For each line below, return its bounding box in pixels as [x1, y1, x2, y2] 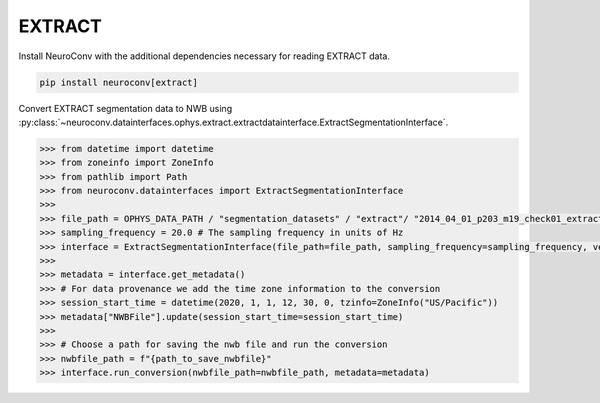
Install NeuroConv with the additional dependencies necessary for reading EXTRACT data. [18, 50, 390, 62]
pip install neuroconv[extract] [39, 76, 199, 88]
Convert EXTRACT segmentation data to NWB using [18, 102, 233, 114]
